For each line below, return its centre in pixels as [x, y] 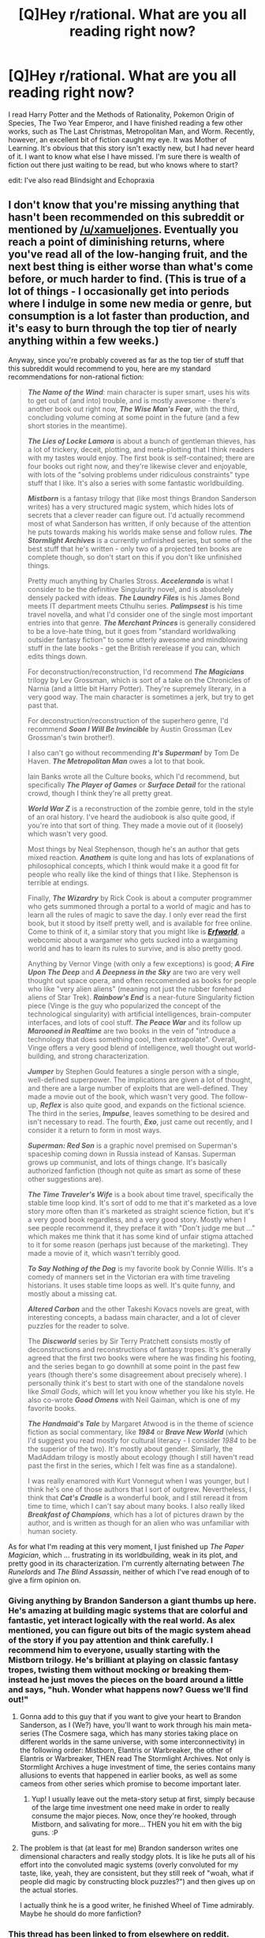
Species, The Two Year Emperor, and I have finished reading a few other [125, 123]
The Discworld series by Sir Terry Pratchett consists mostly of [129, 1340]
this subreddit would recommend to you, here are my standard [110, 368]
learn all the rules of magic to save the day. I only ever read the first [137, 914]
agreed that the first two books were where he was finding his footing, [142, 1358]
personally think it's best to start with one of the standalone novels [136, 1383]
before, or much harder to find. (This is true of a [127, 279]
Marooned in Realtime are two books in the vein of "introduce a [132, 1031]
